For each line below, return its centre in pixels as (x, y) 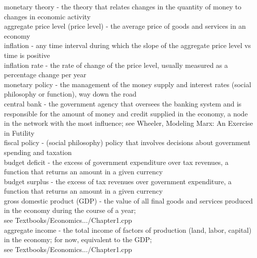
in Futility (19, 132)
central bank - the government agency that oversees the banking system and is (123, 103)
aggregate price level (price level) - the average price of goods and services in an (125, 26)
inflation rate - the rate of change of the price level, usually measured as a (116, 65)
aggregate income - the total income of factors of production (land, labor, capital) (128, 230)
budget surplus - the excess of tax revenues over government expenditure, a (118, 181)
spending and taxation (38, 152)
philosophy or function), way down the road (70, 94)
